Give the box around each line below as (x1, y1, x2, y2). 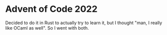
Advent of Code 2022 (5, 3, 98, 15)
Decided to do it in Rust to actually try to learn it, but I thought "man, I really (5, 20, 162, 26)
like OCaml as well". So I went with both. (5, 25, 89, 31)
